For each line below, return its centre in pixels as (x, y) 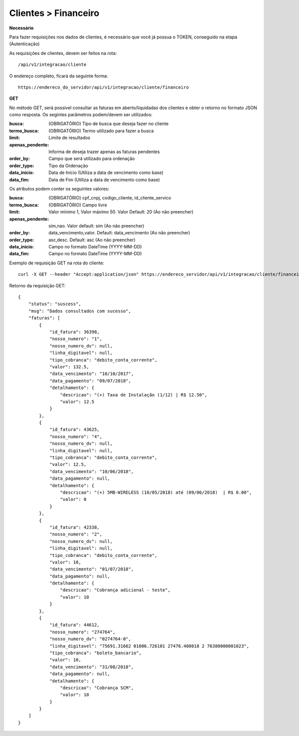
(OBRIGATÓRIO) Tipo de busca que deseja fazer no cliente (109, 124)
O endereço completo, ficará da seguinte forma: (59, 76)
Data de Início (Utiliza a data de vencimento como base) (106, 173)
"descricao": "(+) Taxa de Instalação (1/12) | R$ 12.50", (134, 395)
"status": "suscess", (55, 304)
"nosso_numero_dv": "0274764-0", (90, 639)
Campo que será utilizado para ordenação (92, 159)
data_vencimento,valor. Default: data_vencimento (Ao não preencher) (119, 233)
